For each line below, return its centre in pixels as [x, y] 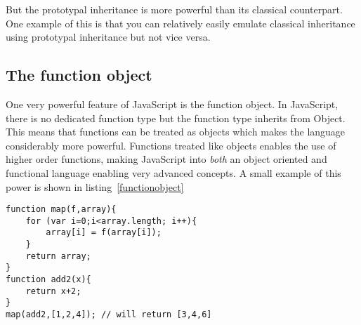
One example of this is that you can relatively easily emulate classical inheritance [180, 23]
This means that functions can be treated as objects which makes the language [176, 132]
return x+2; [53, 291]
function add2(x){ [48, 280]
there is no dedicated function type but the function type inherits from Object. [176, 118]
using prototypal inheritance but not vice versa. [108, 37]
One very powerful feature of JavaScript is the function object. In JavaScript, [172, 104]
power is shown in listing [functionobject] [95, 186]
